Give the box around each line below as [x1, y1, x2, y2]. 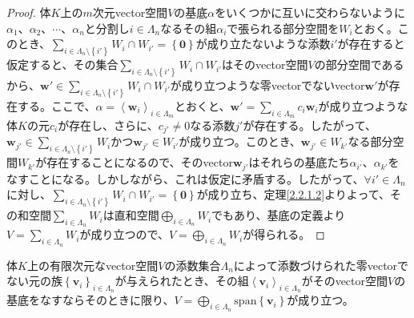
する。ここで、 [17, 97, 96, 114]
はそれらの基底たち [248, 154, 350, 171]
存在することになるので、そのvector [46, 154, 233, 171]
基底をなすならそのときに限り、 [6, 292, 175, 308]
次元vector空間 [92, 4, 168, 20]
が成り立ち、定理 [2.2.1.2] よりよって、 [196, 186, 390, 203]
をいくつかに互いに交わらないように [215, 4, 405, 20]
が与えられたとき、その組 [115, 272, 249, 289]
